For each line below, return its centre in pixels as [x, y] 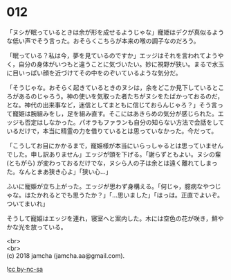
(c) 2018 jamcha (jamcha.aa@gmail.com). [66, 255]
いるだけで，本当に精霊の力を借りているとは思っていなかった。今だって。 [112, 131]
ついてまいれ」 [28, 203]
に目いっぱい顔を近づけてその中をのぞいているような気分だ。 [94, 73]
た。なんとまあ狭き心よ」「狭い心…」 [59, 171]
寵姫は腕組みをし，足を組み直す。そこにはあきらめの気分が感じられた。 [115, 113]
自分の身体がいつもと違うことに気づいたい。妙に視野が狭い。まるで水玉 [121, 64]
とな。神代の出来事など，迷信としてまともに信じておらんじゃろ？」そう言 [112, 105]
